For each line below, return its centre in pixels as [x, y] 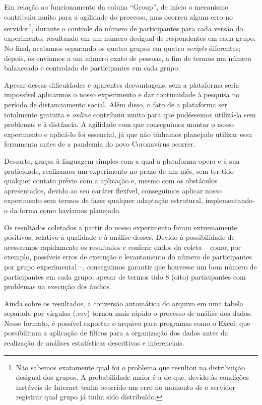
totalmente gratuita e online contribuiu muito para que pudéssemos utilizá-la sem [130, 114]
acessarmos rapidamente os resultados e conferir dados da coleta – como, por [123, 247]
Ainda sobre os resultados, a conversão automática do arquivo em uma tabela [124, 303]
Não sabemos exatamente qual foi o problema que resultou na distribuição [130, 367]
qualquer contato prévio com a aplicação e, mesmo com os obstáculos [111, 181]
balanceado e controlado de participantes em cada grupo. [92, 68]
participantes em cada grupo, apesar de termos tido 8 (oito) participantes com [125, 276]
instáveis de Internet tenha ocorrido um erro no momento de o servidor [126, 387]
